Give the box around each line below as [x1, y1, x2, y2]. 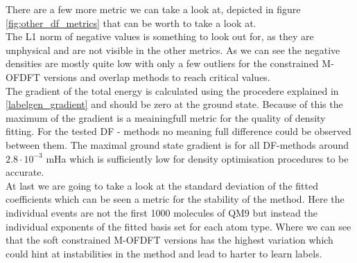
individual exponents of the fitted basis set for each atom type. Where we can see [6, 219, 351, 233]
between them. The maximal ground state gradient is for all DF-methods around [6, 137, 349, 152]
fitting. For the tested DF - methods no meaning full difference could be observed [6, 124, 351, 138]
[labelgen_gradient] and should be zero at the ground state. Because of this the [6, 97, 343, 111]
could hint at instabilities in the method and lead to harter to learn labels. [6, 246, 322, 260]
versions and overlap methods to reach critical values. [43, 69, 270, 84]
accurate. [6, 165, 44, 179]
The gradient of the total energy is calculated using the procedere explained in [6, 83, 339, 98]
